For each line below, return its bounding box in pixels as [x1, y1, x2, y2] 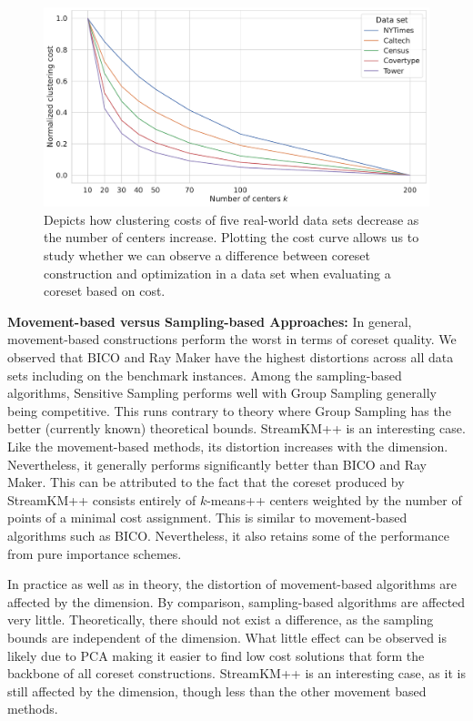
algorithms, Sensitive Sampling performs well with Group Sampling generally [7, 383, 437, 402]
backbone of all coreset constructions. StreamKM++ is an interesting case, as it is [7, 664, 466, 683]
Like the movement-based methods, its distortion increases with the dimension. [7, 436, 448, 455]
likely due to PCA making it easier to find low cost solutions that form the [7, 645, 425, 665]
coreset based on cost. [44, 281, 166, 300]
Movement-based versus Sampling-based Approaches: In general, [7, 311, 412, 330]
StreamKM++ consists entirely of [7, 490, 196, 509]
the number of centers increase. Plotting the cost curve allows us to [44, 228, 419, 247]
